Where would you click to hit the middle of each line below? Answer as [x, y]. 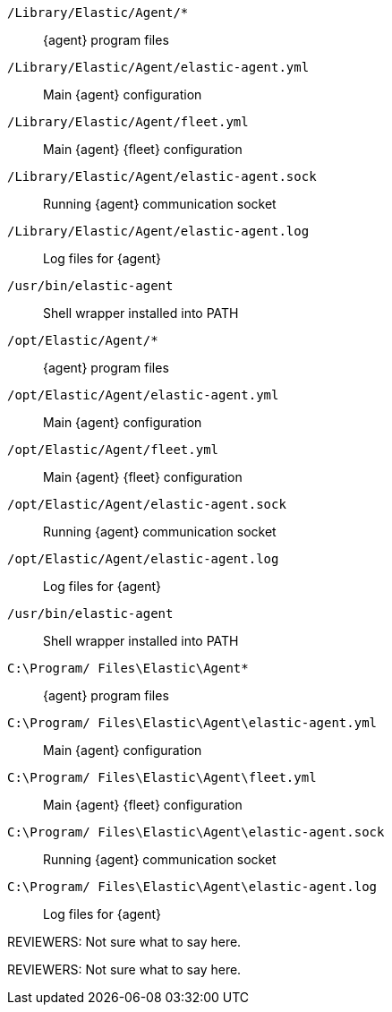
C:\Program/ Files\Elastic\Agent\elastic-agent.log [192, 887]
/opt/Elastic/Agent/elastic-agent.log [143, 559]
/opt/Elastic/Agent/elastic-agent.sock [147, 504]
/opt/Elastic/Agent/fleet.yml [113, 450]
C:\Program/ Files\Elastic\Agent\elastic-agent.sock [196, 832]
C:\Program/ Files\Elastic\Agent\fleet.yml [162, 777]
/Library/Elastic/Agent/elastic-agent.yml [158, 67]
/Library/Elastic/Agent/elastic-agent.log [158, 231]
